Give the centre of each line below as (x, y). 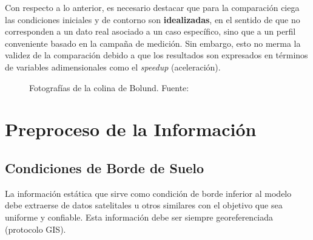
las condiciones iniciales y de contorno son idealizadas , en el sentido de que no (153, 19)
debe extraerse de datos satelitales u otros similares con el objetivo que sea (144, 205)
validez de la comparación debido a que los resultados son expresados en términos (156, 55)
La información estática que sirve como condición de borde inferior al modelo (148, 193)
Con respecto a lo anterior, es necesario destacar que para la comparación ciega (152, 7)
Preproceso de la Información (131, 129)
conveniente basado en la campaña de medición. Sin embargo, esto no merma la (153, 43)
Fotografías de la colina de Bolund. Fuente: (109, 87)
